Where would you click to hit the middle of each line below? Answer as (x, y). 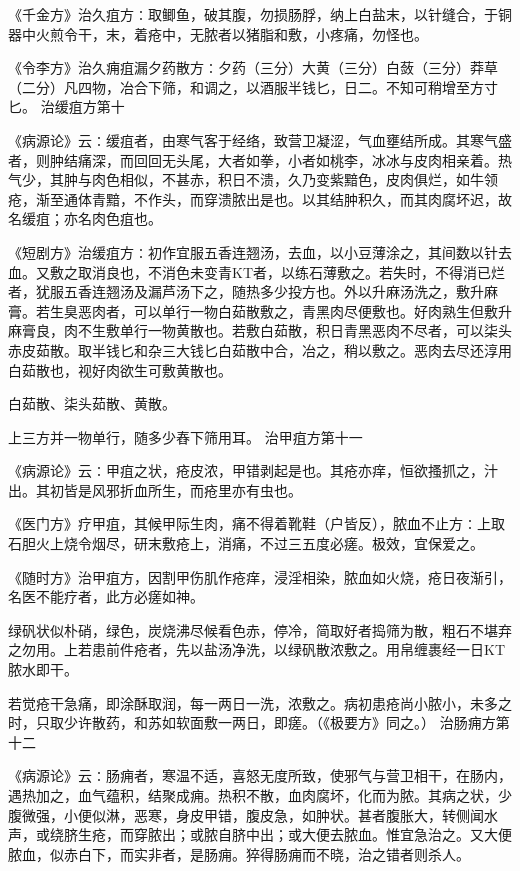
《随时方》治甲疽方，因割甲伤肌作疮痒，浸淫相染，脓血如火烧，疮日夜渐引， (260, 576)
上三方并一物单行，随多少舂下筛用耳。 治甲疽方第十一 (185, 436)
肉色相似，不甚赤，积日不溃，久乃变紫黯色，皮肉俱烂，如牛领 (294, 179)
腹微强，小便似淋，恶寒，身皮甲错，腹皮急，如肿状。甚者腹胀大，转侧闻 (246, 814)
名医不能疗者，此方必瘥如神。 (106, 596)
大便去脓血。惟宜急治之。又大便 (406, 834)
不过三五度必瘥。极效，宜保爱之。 (371, 543)
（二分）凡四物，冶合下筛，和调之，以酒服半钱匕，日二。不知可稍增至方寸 (253, 86)
